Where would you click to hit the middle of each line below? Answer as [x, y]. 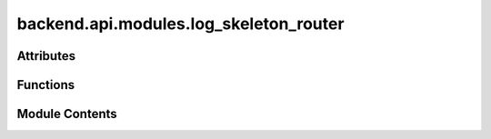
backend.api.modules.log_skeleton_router [180, 24]
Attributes [46, 56]
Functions [46, 85]
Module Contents [67, 114]
